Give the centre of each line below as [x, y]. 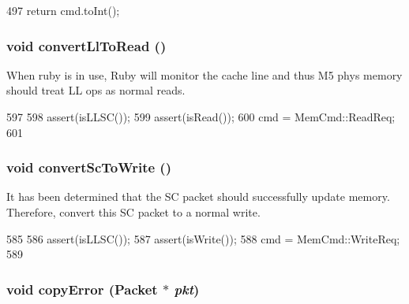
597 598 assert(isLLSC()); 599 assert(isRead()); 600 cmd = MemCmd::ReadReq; [201, 117]
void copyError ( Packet [82, 289]
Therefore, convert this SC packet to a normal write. [133, 212]
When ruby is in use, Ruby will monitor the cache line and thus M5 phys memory [204, 74]
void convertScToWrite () [89, 167]
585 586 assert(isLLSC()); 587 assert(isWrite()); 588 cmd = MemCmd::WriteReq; [203, 238]
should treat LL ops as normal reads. [96, 90]
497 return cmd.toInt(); [63, 10]
